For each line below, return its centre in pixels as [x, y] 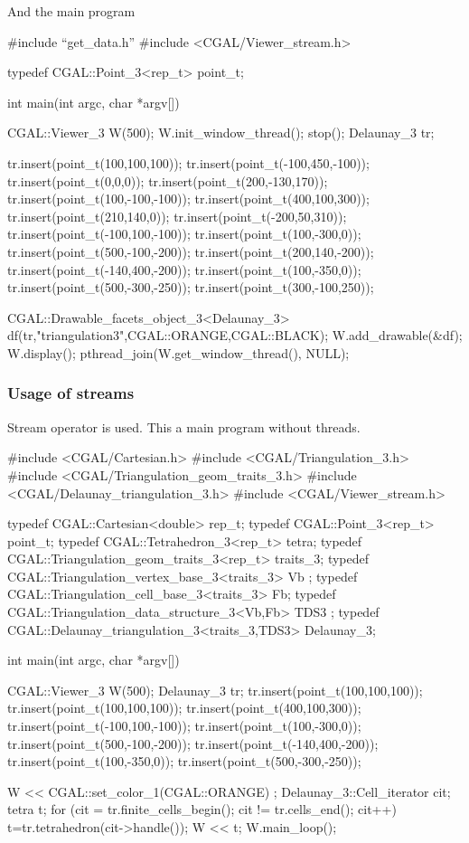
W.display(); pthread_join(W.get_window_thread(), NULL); [178, 352]
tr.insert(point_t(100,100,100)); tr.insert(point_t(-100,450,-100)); [188, 162]
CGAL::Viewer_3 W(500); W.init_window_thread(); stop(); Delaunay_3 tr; [221, 133]
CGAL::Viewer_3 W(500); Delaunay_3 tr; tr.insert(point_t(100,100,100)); [215, 690]
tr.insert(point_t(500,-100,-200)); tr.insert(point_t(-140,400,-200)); [193, 743]
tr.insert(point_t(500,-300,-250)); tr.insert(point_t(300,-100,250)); [191, 287]
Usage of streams [71, 393]
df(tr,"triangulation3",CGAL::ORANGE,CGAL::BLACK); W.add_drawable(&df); [235, 335]
